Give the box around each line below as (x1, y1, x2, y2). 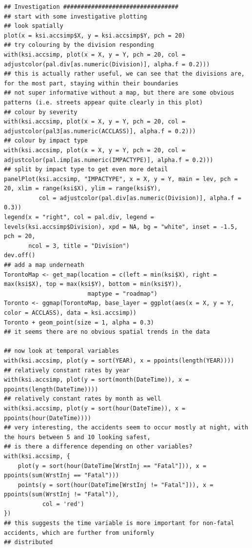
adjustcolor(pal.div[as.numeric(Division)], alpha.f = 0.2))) (4, 61, 210, 68)
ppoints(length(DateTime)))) (4, 386, 98, 393)
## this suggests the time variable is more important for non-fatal (4, 520, 234, 527)
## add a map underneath (4, 262, 84, 269)
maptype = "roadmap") (87, 290, 157, 297)
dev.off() (4, 252, 36, 259)
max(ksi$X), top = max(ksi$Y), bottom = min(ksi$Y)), (4, 281, 182, 288)
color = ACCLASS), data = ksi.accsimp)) (4, 309, 137, 316)
